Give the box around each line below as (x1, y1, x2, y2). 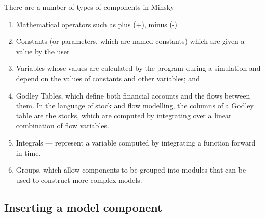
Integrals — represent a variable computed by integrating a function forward (16, 137, 256, 148)
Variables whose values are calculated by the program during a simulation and (16, 63, 261, 74)
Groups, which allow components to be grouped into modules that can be (16, 164, 246, 175)
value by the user (16, 45, 70, 56)
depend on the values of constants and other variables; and (16, 72, 200, 83)
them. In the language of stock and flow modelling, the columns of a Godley (16, 100, 254, 111)
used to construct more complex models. (16, 174, 142, 185)
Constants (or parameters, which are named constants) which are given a (16, 36, 245, 46)
